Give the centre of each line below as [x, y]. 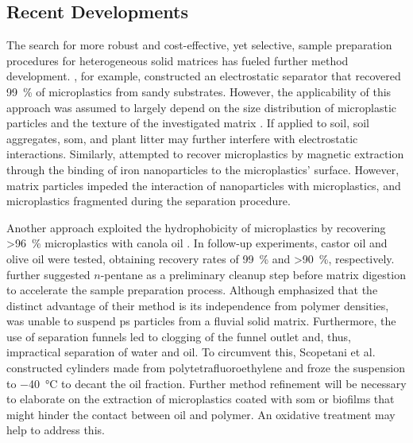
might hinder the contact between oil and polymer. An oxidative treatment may [201, 414]
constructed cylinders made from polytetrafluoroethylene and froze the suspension [206, 368]
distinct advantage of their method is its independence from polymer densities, [198, 305]
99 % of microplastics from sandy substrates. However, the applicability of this [199, 91]
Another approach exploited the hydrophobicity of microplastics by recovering [196, 227]
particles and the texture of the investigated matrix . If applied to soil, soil [188, 123]
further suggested [48, 274]
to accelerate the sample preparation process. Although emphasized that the [192, 290]
